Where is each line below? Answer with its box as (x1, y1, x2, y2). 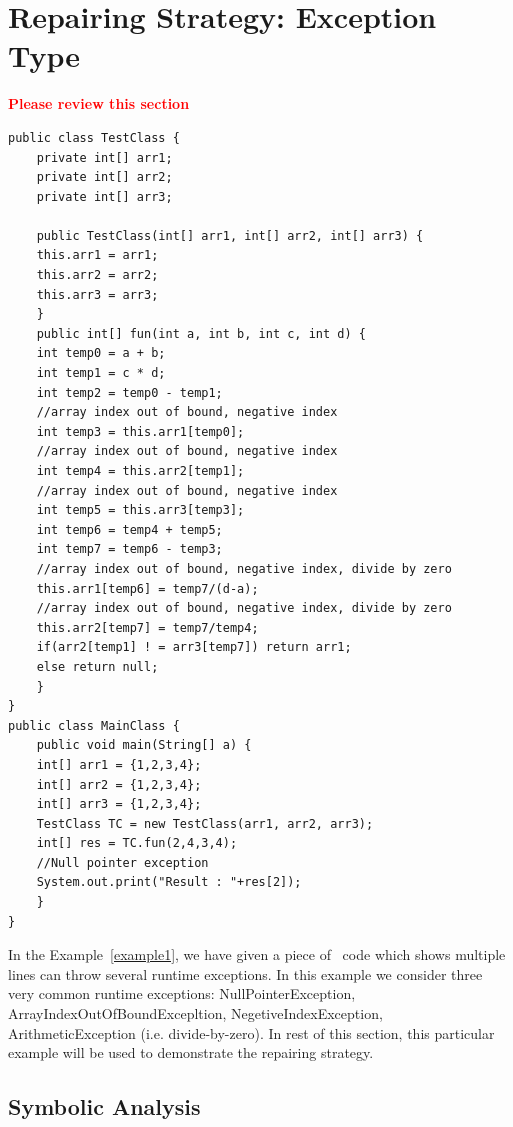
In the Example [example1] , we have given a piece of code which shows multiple (8, 944, 506, 965)
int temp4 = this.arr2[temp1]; (36, 464, 245, 478)
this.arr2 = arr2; (36, 268, 159, 283)
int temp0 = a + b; (36, 346, 166, 361)
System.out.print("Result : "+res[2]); (36, 875, 302, 890)
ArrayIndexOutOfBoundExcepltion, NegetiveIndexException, (8, 1003, 383, 1024)
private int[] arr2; (36, 170, 173, 185)
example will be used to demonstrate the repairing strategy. (8, 1042, 374, 1063)
